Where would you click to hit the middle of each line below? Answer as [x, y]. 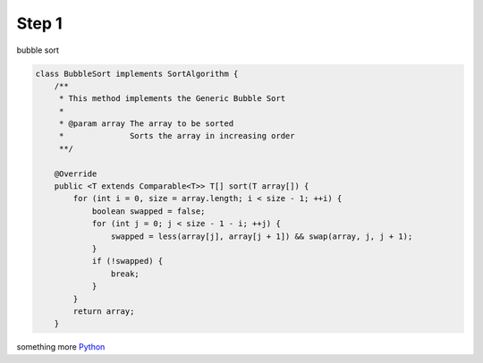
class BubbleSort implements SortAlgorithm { [137, 73]
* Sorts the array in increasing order [177, 136]
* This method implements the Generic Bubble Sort [172, 99]
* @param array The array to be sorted [146, 124]
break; [125, 274]
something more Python [61, 347]
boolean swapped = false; [148, 211]
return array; [104, 311]
